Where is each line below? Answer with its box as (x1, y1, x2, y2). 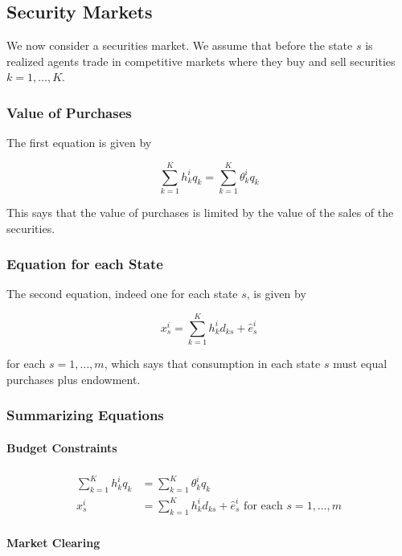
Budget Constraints (6, 439, 117, 456)
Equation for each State (6, 254, 163, 274)
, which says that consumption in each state (104, 355, 321, 372)
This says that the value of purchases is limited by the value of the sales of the (6, 203, 394, 220)
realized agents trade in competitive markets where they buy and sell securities (6, 52, 396, 69)
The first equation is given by (6, 134, 152, 151)
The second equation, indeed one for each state (6, 285, 238, 302)
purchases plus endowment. (6, 370, 141, 387)
